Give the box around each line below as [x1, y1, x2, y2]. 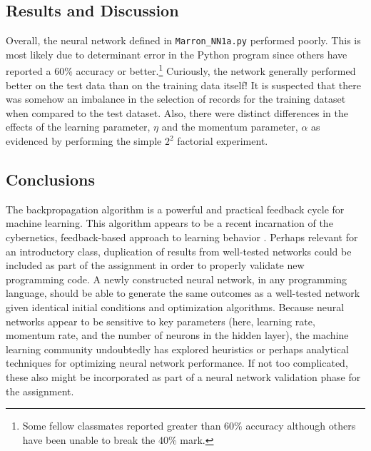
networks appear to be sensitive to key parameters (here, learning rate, [6, 313, 315, 328]
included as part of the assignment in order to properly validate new [6, 258, 305, 273]
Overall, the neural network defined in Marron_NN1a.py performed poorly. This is [6, 33, 361, 48]
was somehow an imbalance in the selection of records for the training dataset [6, 91, 346, 106]
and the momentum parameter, [161, 119, 298, 134]
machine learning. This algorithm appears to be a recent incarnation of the [6, 216, 333, 230]
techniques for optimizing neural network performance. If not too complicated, [6, 355, 348, 370]
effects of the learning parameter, [6, 119, 151, 134]
